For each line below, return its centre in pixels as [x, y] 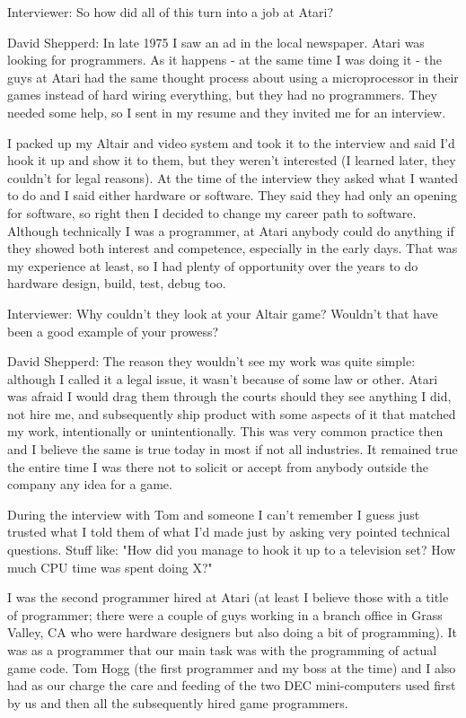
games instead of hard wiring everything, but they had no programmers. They [222, 95]
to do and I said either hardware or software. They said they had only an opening [232, 195]
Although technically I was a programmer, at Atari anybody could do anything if [231, 230]
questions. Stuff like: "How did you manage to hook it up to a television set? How [232, 550]
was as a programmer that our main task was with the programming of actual [222, 650]
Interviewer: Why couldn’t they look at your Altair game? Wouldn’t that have [223, 313]
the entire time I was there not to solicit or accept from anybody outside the [218, 466]
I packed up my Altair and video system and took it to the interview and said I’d [231, 142]
